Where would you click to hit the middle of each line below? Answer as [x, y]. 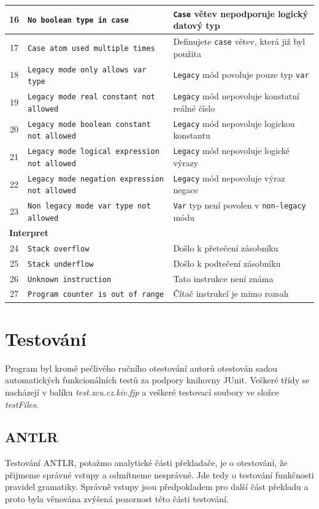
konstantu [192, 135]
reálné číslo [194, 108]
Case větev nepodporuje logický [240, 13]
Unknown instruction [70, 279]
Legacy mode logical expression [94, 152]
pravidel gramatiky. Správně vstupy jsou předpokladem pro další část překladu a [157, 487]
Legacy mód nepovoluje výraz [229, 178]
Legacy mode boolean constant [89, 124]
